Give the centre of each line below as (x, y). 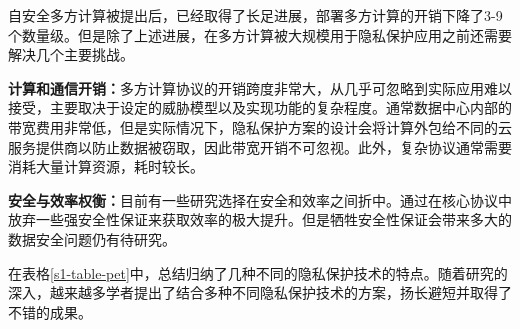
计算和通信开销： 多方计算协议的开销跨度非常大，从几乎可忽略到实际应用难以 (260, 87)
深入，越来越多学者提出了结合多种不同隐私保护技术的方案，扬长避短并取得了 (260, 292)
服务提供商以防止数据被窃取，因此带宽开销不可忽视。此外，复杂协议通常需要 (260, 146)
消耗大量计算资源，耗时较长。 (106, 166)
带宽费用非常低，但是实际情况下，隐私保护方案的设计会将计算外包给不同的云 (260, 126)
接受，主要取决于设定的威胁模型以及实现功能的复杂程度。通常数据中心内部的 (260, 107)
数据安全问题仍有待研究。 (92, 238)
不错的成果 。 (50, 311)
